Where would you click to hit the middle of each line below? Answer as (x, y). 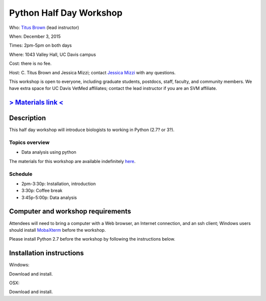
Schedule (21, 174)
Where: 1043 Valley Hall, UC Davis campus (52, 55)
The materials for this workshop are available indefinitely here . (72, 161)
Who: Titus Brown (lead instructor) (44, 27)
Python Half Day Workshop (66, 13)
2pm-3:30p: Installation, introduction (59, 184)
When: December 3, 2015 (35, 36)
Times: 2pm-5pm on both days (40, 45)
